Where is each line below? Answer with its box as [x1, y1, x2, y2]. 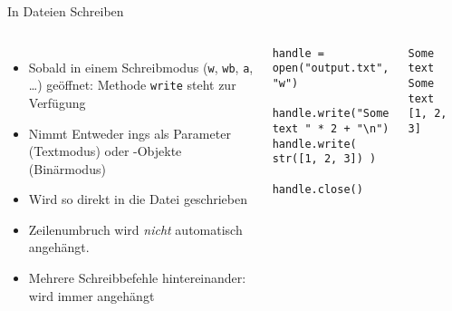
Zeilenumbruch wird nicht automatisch [28, 219, 243, 238]
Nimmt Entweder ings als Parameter [28, 123, 231, 142]
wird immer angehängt [28, 286, 155, 305]
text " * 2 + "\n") [272, 121, 389, 135]
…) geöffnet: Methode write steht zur [28, 75, 236, 94]
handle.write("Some [272, 107, 389, 121]
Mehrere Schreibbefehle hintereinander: [28, 268, 246, 287]
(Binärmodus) [28, 159, 106, 178]
